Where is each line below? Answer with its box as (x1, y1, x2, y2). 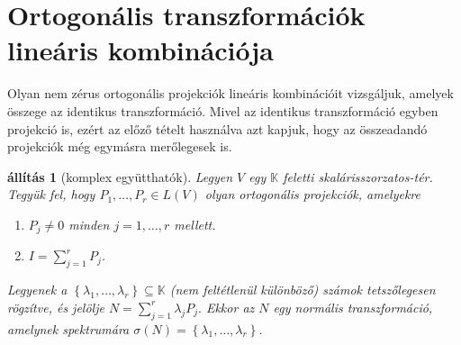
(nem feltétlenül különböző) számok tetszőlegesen (169, 280, 436, 299)
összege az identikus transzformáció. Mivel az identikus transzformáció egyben (7, 101, 438, 120)
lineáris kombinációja (7, 32, 275, 68)
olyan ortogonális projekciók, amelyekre (204, 185, 420, 204)
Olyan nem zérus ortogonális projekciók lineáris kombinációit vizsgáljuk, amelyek (7, 84, 454, 103)
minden (68, 214, 110, 233)
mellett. (174, 214, 216, 233)
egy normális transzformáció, (273, 297, 433, 316)
